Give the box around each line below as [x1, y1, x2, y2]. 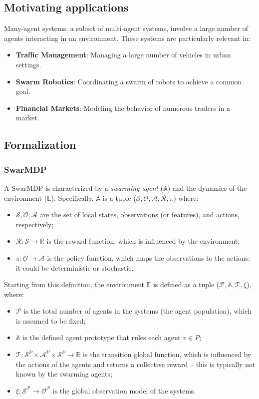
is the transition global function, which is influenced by [83, 349, 252, 360]
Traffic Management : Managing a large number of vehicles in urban [15, 49, 231, 60]
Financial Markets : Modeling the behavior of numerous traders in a [15, 102, 230, 113]
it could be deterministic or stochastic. [15, 262, 134, 273]
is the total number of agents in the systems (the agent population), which [23, 306, 252, 316]
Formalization [4, 137, 76, 152]
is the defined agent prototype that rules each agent [22, 332, 181, 343]
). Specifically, [51, 192, 94, 203]
